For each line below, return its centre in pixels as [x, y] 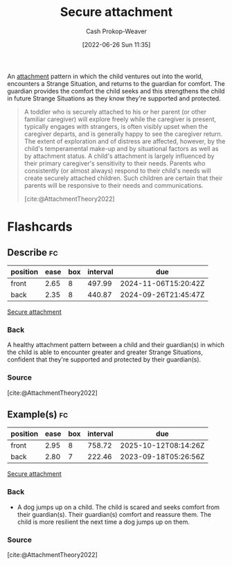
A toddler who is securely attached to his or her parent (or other [115, 112]
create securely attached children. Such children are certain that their [123, 178]
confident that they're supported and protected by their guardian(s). [104, 360]
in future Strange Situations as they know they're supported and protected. [114, 98]
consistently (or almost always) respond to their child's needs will [117, 170]
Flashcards [40, 227]
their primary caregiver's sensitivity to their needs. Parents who [115, 163]
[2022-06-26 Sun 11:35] [116, 44]
